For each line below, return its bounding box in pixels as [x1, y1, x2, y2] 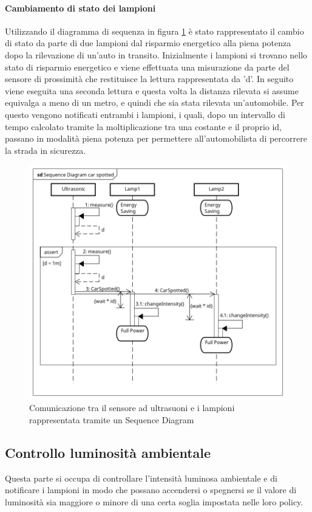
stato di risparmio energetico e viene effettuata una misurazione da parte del [5, 60, 290, 73]
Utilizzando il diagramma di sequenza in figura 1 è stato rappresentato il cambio [5, 24, 304, 37]
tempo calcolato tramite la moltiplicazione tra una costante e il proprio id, [5, 120, 282, 133]
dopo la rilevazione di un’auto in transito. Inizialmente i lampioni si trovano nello [5, 48, 308, 61]
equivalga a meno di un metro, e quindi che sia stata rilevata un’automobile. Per [5, 96, 304, 109]
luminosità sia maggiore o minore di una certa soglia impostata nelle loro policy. [5, 495, 304, 508]
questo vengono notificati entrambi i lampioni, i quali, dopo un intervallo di [5, 108, 285, 120]
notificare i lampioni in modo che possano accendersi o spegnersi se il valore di [5, 483, 297, 496]
